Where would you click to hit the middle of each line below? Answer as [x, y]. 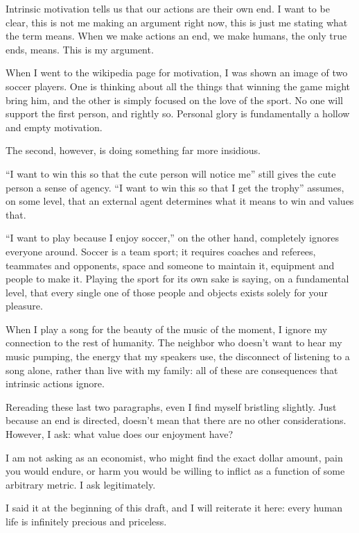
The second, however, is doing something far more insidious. [133, 150]
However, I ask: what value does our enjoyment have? [120, 434]
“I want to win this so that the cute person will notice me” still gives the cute [171, 173]
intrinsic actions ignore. [55, 383]
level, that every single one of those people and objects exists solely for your [167, 292]
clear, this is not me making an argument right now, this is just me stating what [177, 22]
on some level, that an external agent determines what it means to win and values [180, 201]
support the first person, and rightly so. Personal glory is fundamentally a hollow [178, 113]
